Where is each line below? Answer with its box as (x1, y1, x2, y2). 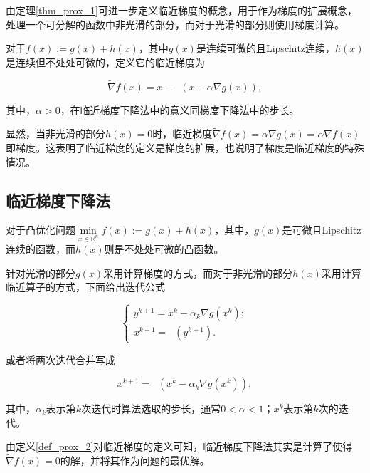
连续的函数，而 (6, 241, 75, 256)
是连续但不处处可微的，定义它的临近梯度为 (6, 54, 205, 69)
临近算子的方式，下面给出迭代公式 (6, 279, 165, 294)
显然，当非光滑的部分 (6, 126, 105, 141)
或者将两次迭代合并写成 (6, 352, 115, 367)
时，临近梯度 (152, 126, 213, 141)
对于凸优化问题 (6, 222, 75, 237)
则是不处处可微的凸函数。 (104, 241, 224, 256)
